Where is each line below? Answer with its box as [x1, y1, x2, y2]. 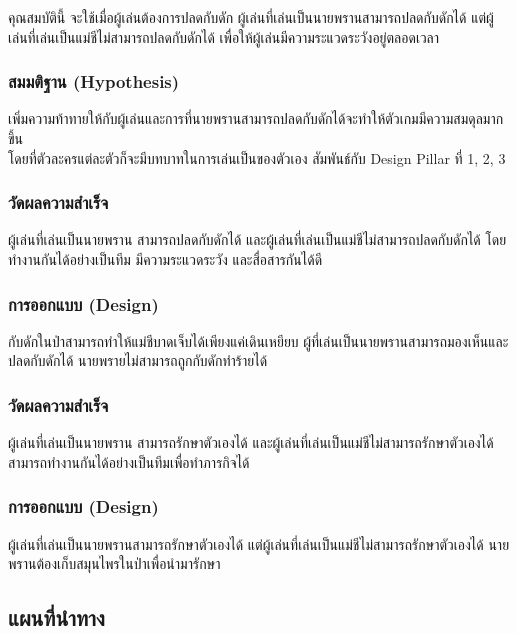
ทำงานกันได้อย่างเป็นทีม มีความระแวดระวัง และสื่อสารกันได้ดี [8, 249, 323, 269]
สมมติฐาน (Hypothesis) [8, 69, 180, 94]
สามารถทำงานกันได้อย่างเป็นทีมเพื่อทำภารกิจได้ [8, 451, 250, 472]
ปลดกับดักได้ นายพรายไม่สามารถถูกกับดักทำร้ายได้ [8, 350, 268, 371]
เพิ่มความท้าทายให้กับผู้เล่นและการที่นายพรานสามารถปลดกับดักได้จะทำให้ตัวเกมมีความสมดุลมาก [8, 108, 504, 129]
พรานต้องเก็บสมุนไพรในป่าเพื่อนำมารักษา [8, 553, 221, 574]
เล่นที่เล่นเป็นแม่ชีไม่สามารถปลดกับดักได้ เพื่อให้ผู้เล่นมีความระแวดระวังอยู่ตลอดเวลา [8, 26, 440, 47]
